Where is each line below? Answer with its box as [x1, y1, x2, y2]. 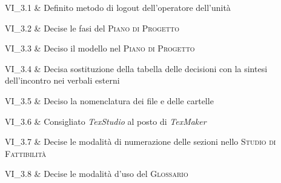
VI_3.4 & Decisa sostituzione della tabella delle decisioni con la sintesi [5, 62, 268, 75]
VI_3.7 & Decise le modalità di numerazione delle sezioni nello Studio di [5, 135, 276, 148]
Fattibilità [5, 147, 47, 159]
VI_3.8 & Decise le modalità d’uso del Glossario [5, 167, 188, 180]
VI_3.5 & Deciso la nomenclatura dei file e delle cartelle [5, 94, 214, 107]
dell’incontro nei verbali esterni [5, 74, 120, 87]
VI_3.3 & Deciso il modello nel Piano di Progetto [5, 42, 195, 55]
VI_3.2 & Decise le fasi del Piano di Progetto [5, 21, 180, 34]
